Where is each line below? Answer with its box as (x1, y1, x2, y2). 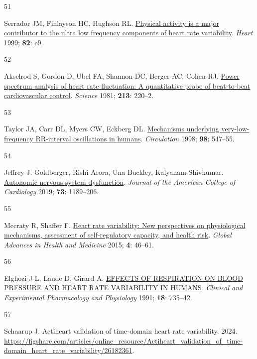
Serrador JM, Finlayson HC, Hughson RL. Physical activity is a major (4, 17, 219, 28)
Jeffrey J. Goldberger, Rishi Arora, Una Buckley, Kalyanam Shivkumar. (4, 167, 224, 177)
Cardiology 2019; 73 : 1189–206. (4, 186, 99, 197)
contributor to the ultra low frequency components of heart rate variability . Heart (4, 27, 253, 38)
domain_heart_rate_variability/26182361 (4, 345, 132, 356)
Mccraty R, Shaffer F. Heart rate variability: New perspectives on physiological (4, 220, 246, 230)
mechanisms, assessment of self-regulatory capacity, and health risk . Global (4, 230, 232, 240)
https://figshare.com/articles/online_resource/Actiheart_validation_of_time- (4, 335, 243, 346)
